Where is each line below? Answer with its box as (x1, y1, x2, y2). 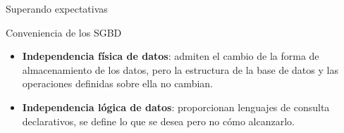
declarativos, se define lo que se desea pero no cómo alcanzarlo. (22, 113, 295, 128)
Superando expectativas (6, 1, 108, 15)
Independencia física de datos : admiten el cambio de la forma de (22, 49, 319, 63)
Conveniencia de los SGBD (6, 25, 122, 39)
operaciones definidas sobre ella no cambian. (22, 76, 213, 91)
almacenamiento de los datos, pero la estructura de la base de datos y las (22, 62, 338, 77)
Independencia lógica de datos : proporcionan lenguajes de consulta (22, 99, 330, 114)
